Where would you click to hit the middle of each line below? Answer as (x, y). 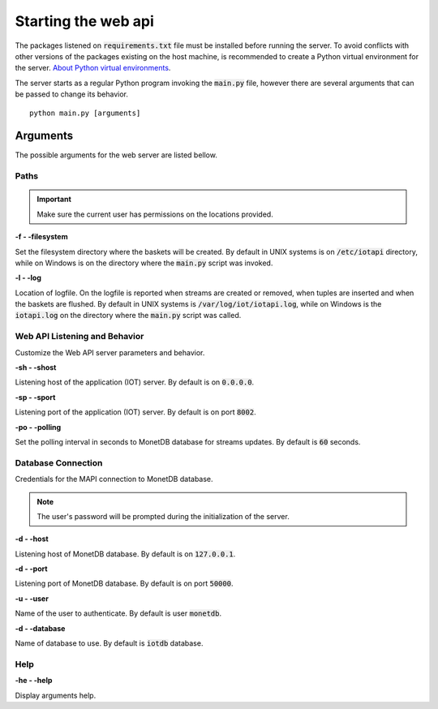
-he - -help (34, 681)
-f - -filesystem (41, 237)
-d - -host (32, 539)
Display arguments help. (56, 695)
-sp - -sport (35, 397)
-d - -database (40, 628)
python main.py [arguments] (85, 113)
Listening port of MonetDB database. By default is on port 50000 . (124, 583)
